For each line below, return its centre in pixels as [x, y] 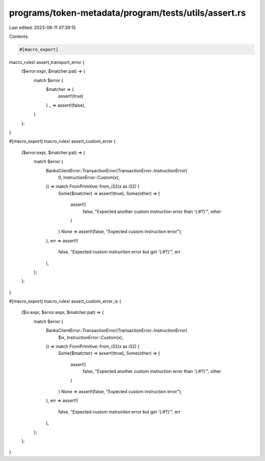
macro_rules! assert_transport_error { [47, 62]
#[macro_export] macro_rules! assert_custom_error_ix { [65, 301]
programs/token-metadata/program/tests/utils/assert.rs [128, 13]
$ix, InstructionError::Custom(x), [91, 337]
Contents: [19, 36]
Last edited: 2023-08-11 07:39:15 [42, 28]
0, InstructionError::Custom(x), [89, 177]
